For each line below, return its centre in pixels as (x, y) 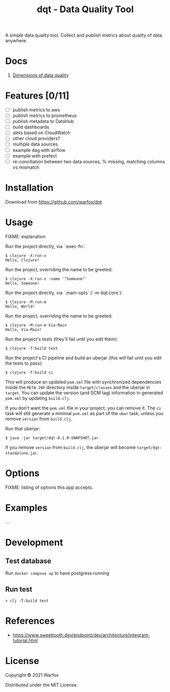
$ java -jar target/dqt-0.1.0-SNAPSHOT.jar (52, 438)
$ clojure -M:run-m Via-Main (36, 325)
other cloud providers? (36, 139)
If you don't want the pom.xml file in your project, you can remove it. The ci (83, 408)
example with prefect (35, 155)
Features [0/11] (37, 96)
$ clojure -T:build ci (29, 372)
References (30, 621)
